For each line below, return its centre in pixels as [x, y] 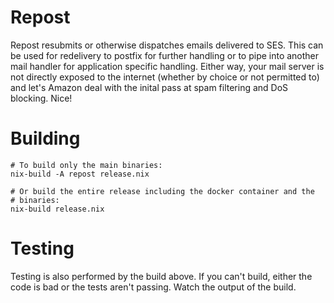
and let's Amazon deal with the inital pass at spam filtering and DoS [149, 87]
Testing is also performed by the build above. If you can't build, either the [161, 276]
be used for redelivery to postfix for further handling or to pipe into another [165, 55]
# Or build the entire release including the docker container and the [162, 191]
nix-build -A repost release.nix [80, 174]
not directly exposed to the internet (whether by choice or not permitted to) [165, 77]
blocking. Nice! [41, 98]
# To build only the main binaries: [86, 165]
